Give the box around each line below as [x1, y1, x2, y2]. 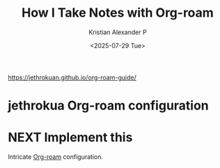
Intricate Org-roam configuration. [8, 153, 104, 161]
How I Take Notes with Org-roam [21, 5, 214, 21]
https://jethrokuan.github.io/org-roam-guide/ [8, 73, 136, 82]
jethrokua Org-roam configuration [8, 98, 210, 114]
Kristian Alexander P [88, 28, 147, 36]
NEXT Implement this [8, 130, 133, 146]
